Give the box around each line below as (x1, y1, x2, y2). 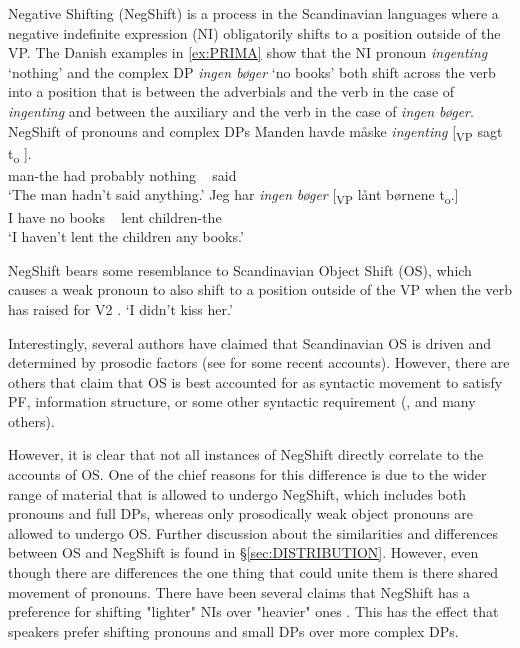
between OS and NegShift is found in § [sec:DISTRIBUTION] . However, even (8, 542, 479, 563)
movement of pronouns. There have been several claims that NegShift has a (8, 581, 470, 602)
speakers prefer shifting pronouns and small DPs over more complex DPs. (8, 620, 459, 641)
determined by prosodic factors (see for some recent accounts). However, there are (8, 352, 510, 373)
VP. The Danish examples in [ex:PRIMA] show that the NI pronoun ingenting (8, 42, 488, 63)
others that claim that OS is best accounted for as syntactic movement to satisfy (8, 371, 503, 392)
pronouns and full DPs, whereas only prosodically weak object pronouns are (8, 503, 473, 524)
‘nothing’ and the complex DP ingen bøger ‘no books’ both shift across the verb (8, 61, 496, 82)
